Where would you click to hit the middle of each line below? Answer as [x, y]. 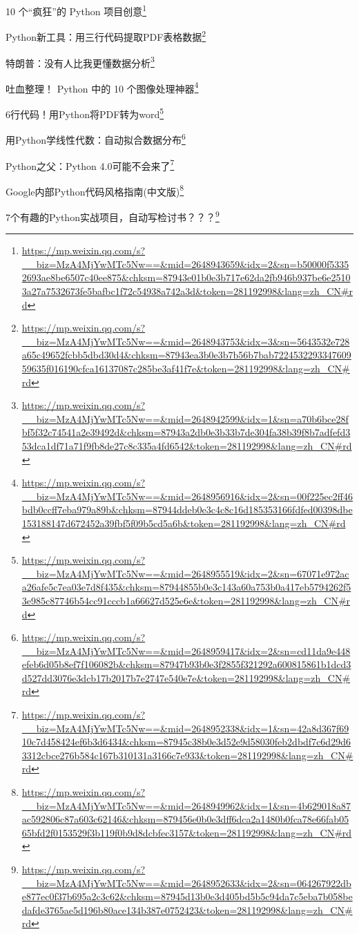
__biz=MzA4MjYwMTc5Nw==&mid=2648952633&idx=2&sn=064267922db [186, 883]
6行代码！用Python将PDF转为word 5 [85, 113]
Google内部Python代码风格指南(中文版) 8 [95, 190]
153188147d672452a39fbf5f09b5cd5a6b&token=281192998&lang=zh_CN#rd [184, 523]
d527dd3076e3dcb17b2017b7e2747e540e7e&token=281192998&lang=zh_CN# [186, 677]
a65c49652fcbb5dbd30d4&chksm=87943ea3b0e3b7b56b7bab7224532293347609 [186, 355]
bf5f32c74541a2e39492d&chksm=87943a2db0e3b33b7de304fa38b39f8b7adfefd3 [186, 432]
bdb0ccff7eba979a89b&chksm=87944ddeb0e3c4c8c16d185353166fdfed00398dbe [187, 509]
